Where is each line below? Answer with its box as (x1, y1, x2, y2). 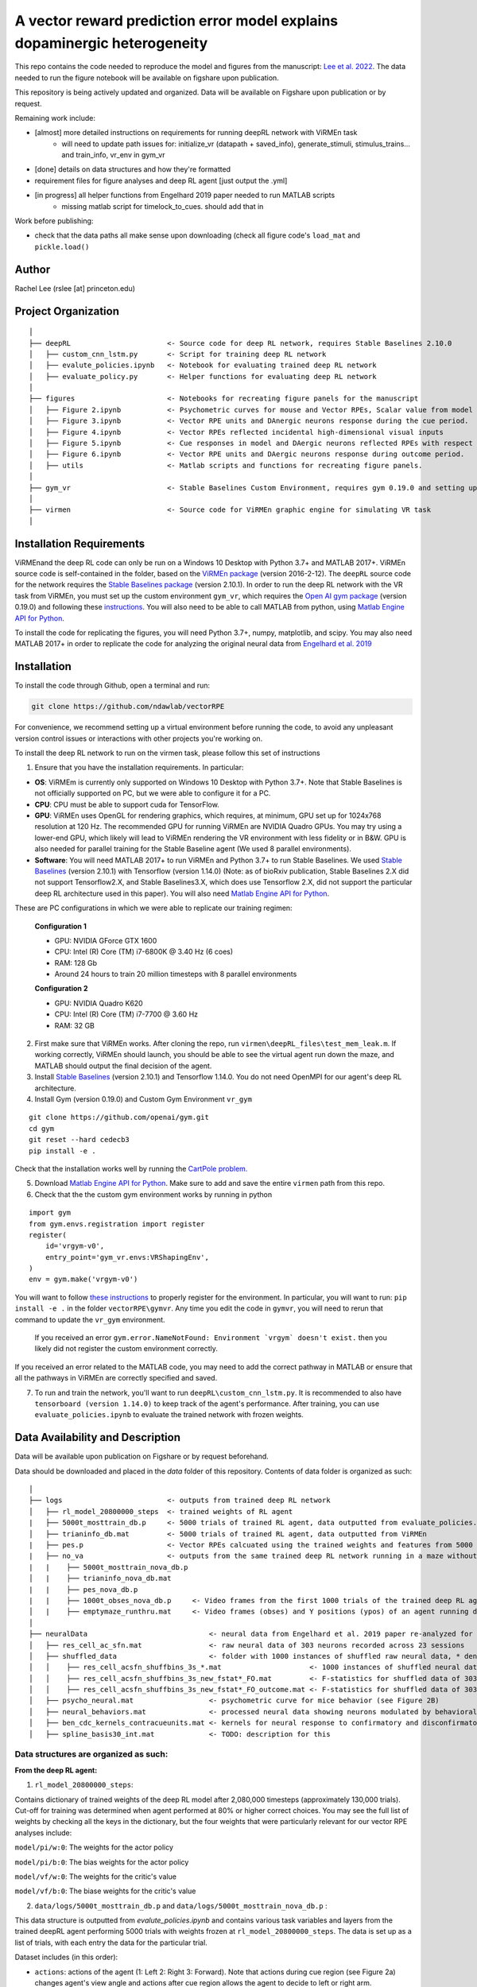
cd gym (29, 1124, 55, 1133)
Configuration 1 (34, 921, 87, 931)
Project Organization (14, 304, 119, 318)
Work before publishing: (14, 216, 94, 226)
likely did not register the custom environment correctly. (34, 1344, 219, 1354)
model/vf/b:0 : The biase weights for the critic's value (14, 1886, 196, 1896)
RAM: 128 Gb (54, 958, 98, 967)
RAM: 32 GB (54, 1021, 95, 1030)
